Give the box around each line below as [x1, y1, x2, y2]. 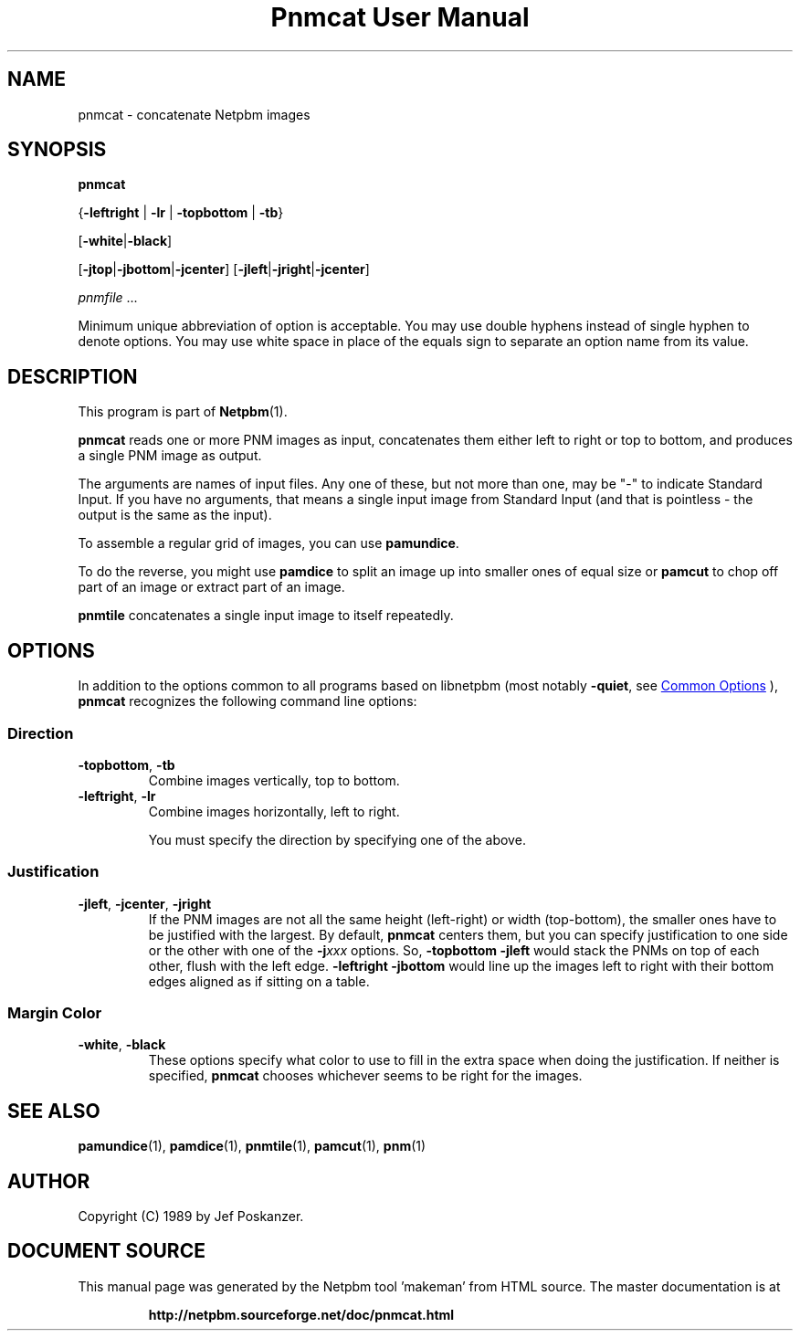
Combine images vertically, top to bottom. [148, 772, 400, 788]
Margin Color [7, 1004, 102, 1022]
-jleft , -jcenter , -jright [78, 895, 212, 911]
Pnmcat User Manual [270, 2, 530, 33]
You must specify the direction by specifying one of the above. [148, 831, 526, 848]
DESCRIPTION [7, 364, 138, 388]
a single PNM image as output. [78, 448, 262, 464]
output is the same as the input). [78, 507, 272, 523]
